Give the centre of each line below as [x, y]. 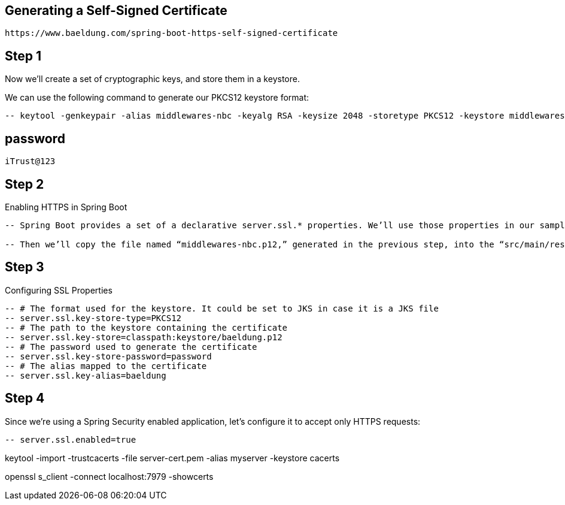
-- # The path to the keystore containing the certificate [146, 327]
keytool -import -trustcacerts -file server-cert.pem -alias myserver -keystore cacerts [172, 458]
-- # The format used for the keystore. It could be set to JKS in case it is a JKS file [222, 308]
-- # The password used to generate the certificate [131, 347]
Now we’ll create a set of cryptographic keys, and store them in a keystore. [152, 79]
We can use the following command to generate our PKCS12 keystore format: [157, 98]
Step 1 [23, 56]
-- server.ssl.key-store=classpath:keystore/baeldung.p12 [144, 337]
